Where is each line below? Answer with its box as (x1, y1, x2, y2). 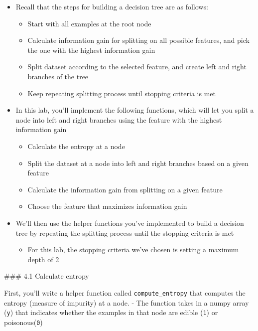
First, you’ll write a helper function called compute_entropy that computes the (4, 287, 246, 298)
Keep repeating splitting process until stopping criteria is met (27, 88, 216, 98)
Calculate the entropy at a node (27, 141, 125, 151)
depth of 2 (27, 254, 59, 264)
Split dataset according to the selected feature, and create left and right (27, 61, 247, 72)
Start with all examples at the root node (27, 18, 151, 28)
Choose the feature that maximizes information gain (27, 201, 187, 211)
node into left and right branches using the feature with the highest (15, 114, 222, 125)
